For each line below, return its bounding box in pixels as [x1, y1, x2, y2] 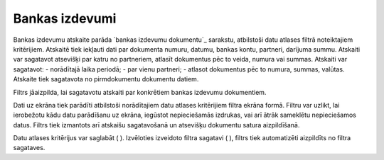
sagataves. [13, 144, 46, 152]
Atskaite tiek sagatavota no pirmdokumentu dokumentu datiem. [13, 75, 199, 84]
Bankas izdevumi [13, 11, 117, 26]
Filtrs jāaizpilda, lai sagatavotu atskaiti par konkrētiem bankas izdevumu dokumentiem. [13, 88, 267, 96]
